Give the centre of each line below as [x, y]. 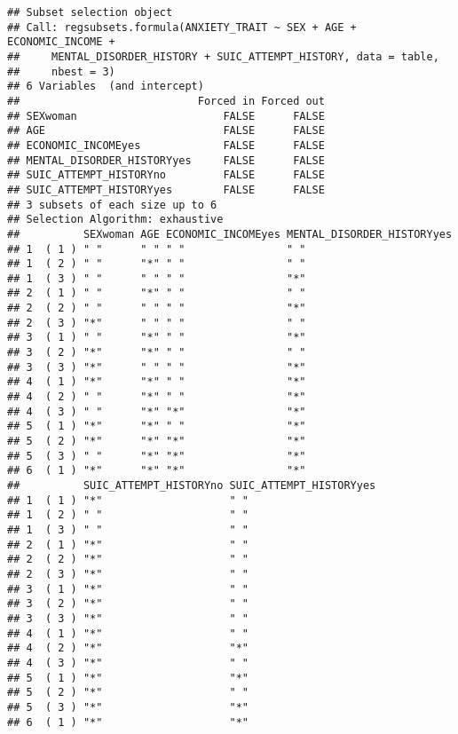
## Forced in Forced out [166, 101]
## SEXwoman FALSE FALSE [166, 116]
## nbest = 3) [61, 71]
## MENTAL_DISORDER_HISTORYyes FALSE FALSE [166, 160]
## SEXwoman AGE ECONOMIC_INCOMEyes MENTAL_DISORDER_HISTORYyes [230, 234]
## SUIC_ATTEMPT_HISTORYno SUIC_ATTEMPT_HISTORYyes [192, 485]
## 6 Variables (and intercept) [106, 87]
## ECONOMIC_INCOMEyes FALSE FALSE [166, 145]
